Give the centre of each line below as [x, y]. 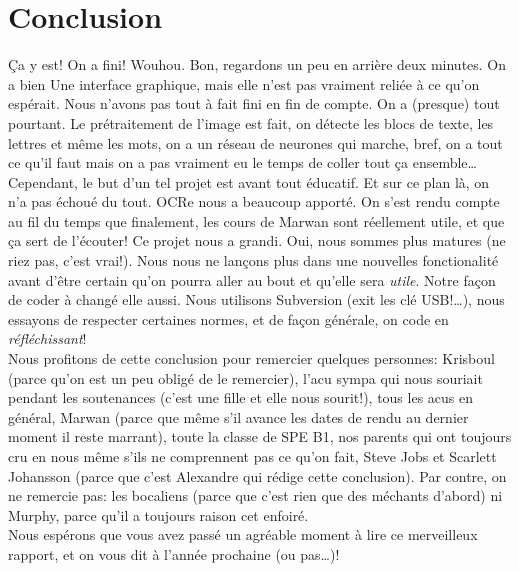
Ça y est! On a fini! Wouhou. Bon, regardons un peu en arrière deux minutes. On [257, 64]
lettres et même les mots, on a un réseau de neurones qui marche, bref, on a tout [255, 142]
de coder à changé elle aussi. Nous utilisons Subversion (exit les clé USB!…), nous [256, 299]
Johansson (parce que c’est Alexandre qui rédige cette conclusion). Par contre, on [257, 475]
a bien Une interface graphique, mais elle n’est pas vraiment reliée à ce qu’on [244, 83]
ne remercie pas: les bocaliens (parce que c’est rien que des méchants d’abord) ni [255, 495]
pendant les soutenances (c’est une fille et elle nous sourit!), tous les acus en [241, 397]
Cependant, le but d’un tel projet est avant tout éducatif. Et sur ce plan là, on [249, 181]
